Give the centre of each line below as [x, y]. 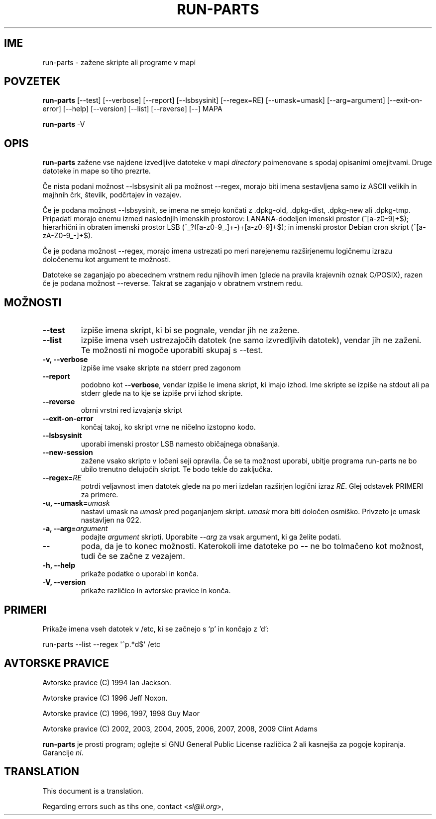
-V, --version [64, 582]
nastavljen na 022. [111, 520]
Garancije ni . [63, 752]
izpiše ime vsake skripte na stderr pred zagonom [161, 368]
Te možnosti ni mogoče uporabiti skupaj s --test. [172, 350]
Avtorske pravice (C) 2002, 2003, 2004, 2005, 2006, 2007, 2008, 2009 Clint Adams [180, 728]
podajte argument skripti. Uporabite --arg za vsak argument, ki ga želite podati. [211, 537]
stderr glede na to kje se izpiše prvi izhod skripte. [162, 393]
